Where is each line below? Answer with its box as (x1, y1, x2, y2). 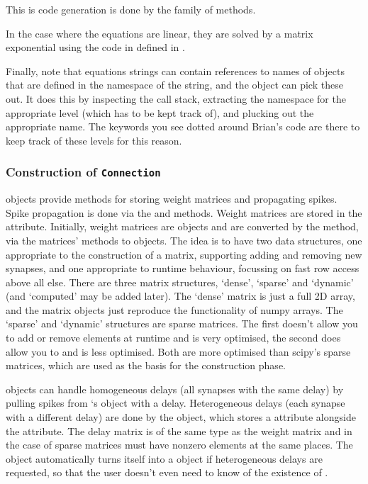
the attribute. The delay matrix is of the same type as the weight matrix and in (6, 423, 352, 438)
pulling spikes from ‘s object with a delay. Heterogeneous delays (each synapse (6, 395, 345, 410)
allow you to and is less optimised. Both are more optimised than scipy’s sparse (6, 344, 351, 359)
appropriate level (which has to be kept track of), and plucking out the (6, 105, 314, 120)
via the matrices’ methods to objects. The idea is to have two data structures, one (6, 232, 362, 247)
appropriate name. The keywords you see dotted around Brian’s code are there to (6, 119, 360, 134)
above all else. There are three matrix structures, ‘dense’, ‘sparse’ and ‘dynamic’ (6, 274, 354, 289)
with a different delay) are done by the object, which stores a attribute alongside (6, 410, 356, 424)
